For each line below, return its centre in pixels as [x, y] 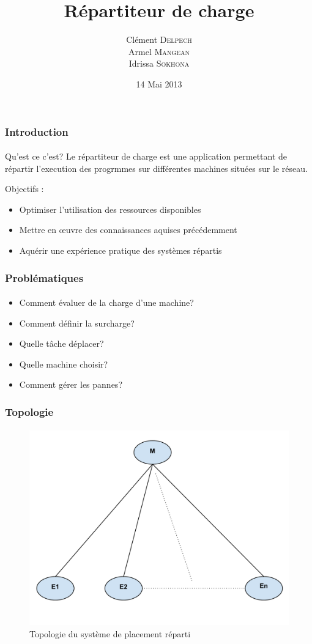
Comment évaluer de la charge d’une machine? [106, 302]
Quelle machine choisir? [64, 364]
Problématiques [44, 277]
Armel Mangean [159, 51]
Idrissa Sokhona [159, 63]
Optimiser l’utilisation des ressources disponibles [110, 209]
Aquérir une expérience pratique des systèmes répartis [121, 250]
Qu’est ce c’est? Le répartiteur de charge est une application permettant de [146, 156]
